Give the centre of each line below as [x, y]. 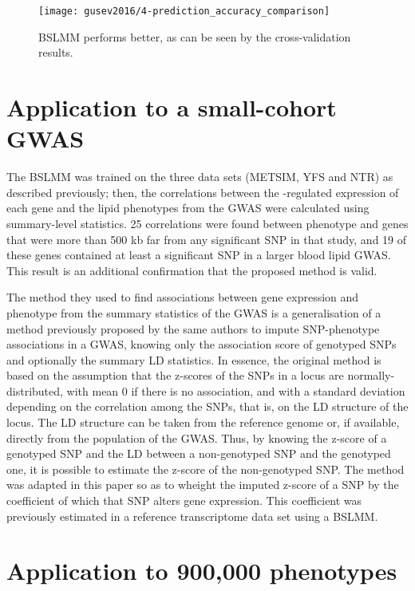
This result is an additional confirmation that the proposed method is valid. [192, 270]
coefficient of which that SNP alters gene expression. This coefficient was [184, 500]
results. [56, 52]
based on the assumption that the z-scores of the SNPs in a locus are [175, 375]
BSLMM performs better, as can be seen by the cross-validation [195, 36]
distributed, [35, 390]
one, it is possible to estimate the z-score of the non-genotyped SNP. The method [206, 469]
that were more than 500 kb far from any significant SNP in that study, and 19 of [207, 239]
